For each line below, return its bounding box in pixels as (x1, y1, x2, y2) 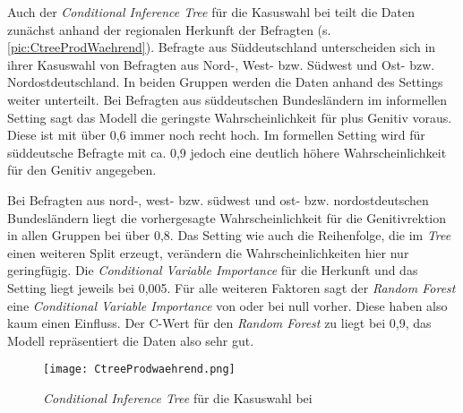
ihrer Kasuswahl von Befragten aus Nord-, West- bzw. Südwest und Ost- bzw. (7, 55, 435, 73)
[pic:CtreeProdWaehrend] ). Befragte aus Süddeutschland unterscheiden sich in (7, 38, 436, 56)
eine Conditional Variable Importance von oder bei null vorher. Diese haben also (7, 296, 448, 314)
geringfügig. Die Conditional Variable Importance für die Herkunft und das (7, 261, 418, 280)
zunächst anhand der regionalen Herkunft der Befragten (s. (7, 20, 331, 39)
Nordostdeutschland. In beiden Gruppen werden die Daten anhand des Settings (7, 73, 443, 91)
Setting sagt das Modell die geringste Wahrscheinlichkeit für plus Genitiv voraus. (7, 108, 452, 126)
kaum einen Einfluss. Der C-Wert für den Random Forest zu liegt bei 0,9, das (7, 314, 432, 332)
